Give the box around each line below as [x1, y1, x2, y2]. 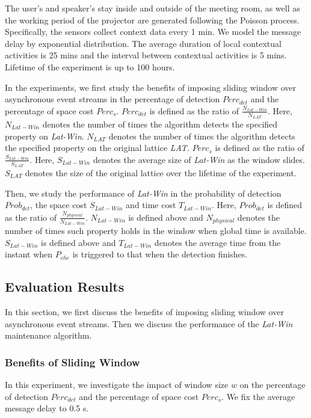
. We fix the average [221, 390, 295, 402]
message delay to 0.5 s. [5, 402, 89, 414]
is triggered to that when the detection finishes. [72, 248, 248, 260]
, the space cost [30, 198, 87, 211]
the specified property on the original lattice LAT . [5, 141, 189, 154]
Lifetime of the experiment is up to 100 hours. [5, 60, 175, 73]
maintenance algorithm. [5, 329, 92, 342]
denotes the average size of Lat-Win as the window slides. [93, 153, 305, 165]
